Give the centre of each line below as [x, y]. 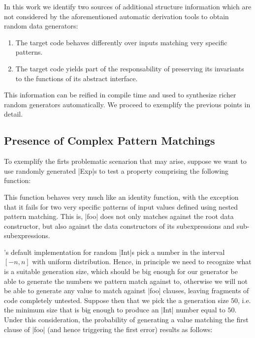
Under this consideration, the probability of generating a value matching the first [126, 320]
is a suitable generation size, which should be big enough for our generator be [121, 271]
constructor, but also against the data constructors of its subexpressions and [119, 226]
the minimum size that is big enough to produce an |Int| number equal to [115, 310]
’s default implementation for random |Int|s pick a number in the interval [114, 252]
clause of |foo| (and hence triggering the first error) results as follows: [108, 329]
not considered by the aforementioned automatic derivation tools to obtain [116, 16]
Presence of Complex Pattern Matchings [110, 140]
